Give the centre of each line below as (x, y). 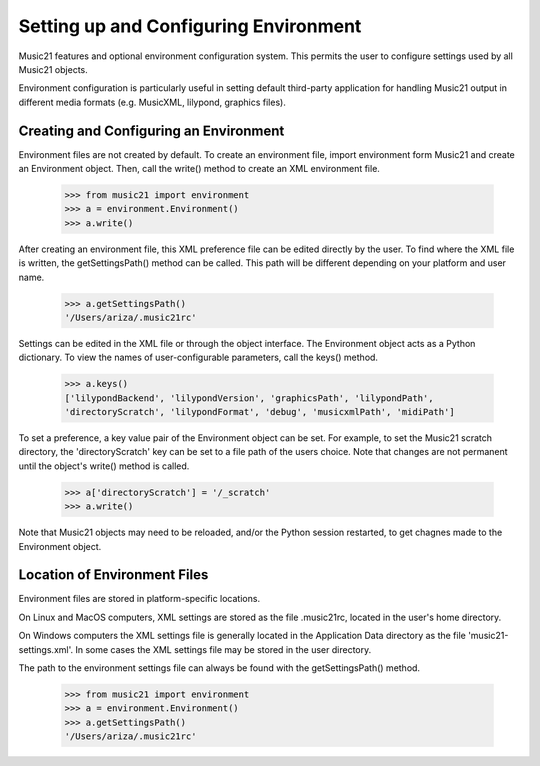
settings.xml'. (46, 649)
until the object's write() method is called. (104, 466)
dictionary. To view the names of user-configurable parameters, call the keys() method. (198, 357)
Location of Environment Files (113, 575)
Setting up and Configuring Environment (190, 26)
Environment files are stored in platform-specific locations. (139, 599)
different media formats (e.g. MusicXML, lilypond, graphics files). (152, 102)
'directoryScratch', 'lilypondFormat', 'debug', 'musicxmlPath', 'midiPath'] (259, 412)
